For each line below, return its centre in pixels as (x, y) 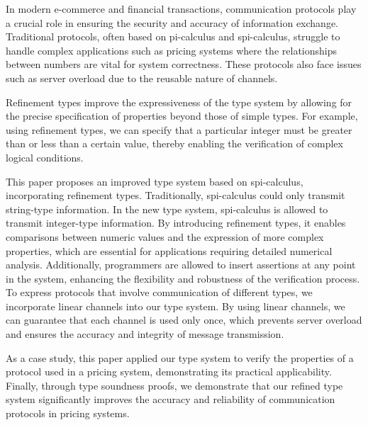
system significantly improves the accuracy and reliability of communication (171, 399)
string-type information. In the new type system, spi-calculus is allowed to (167, 209)
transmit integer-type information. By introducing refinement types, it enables (176, 223)
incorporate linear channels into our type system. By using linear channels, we (175, 306)
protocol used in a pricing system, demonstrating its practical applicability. (169, 372)
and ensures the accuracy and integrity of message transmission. (145, 334)
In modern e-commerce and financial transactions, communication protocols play (181, 8)
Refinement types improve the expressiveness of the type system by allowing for (179, 102)
